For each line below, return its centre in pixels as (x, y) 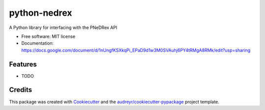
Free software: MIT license (48, 36)
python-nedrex (40, 13)
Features (23, 64)
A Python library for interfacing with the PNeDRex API (63, 27)
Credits (21, 90)
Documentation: (38, 43)
